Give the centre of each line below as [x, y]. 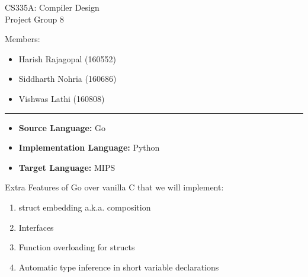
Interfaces [36, 227]
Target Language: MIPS [67, 167]
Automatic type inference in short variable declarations [119, 267]
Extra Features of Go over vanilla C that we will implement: [114, 187]
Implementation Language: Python [89, 147]
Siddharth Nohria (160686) [68, 79]
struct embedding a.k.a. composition [85, 207]
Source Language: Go [62, 127]
